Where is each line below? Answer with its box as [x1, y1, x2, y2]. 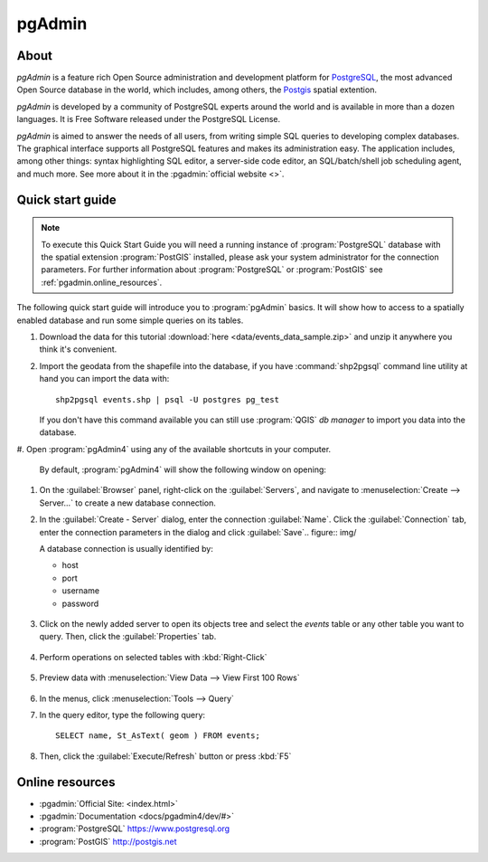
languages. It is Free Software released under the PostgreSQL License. [16, 114, 281, 125]
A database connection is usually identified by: [39, 544, 214, 554]
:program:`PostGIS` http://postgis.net [39, 836, 177, 847]
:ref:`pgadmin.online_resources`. [41, 277, 163, 288]
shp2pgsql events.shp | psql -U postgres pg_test [55, 394, 280, 404]
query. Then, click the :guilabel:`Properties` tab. [39, 631, 217, 642]
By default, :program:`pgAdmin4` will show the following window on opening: [39, 464, 327, 475]
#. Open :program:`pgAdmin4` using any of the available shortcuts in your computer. [16, 443, 332, 454]
